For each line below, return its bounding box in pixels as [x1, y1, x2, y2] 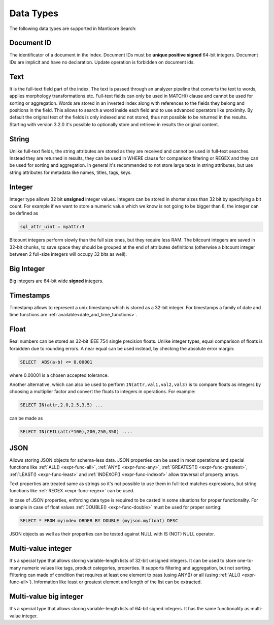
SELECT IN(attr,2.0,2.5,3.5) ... [20, 402, 104, 408]
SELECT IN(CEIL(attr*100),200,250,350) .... [20, 429, 133, 435]
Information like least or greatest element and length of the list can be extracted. [33, 579, 202, 585]
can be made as [9, 415, 43, 422]
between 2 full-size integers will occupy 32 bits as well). [9, 251, 127, 257]
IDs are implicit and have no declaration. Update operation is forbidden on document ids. [9, 59, 195, 65]
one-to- [237, 557, 254, 564]
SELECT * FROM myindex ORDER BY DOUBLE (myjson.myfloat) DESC [20, 518, 178, 524]
